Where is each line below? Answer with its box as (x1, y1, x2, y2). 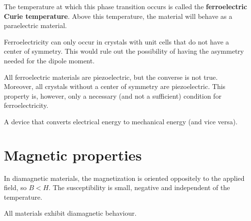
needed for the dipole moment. (4, 55, 95, 65)
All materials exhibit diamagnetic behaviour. (4, 208, 137, 218)
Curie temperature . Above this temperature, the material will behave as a (4, 11, 233, 21)
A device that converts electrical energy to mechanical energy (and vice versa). (4, 116, 238, 126)
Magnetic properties (4, 145, 142, 164)
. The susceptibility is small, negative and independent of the (48, 182, 230, 192)
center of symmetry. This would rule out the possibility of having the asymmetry (4, 46, 244, 56)
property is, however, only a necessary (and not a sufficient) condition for (4, 90, 221, 101)
